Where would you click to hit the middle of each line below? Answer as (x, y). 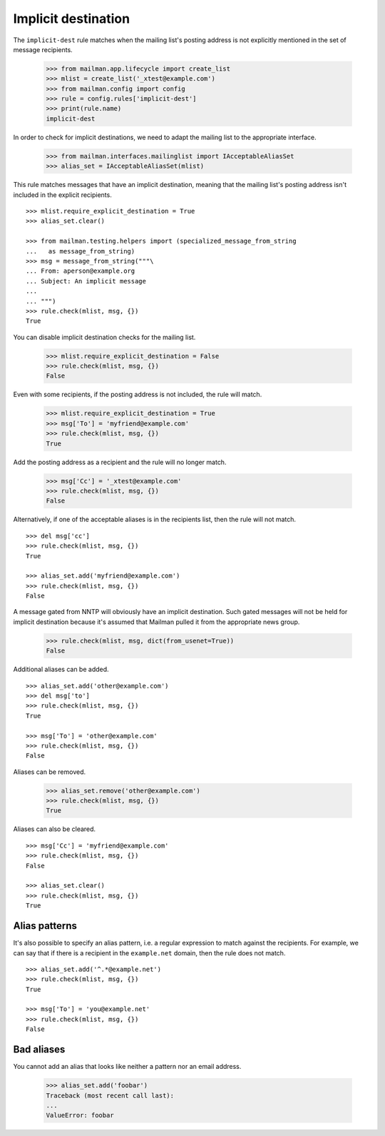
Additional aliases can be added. (61, 669)
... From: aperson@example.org (81, 271)
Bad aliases (39, 1050)
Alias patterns (45, 926)
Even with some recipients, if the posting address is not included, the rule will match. (138, 394)
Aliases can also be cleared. (55, 829)
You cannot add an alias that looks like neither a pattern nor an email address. (127, 1067)
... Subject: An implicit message (86, 281)
